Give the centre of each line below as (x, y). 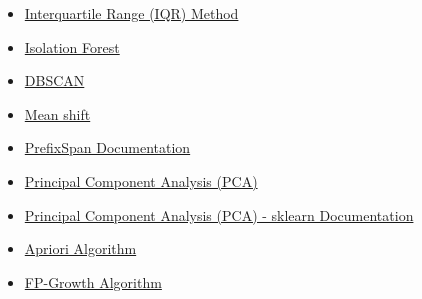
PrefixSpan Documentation (107, 147)
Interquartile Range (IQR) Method (131, 13)
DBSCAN (54, 80)
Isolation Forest (72, 46)
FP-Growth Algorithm (93, 281)
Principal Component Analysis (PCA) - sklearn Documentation (219, 214)
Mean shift (57, 113)
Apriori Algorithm (80, 248)
